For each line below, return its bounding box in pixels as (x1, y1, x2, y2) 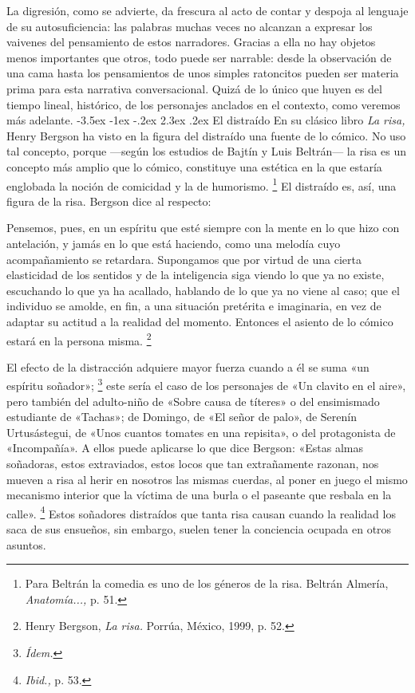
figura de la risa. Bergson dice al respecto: (6, 192, 211, 209)
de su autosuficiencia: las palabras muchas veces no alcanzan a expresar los (6, 18, 373, 34)
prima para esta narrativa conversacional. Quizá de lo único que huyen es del (6, 80, 382, 96)
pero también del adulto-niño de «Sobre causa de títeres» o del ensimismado (6, 392, 380, 409)
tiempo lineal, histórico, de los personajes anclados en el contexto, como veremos (6, 96, 401, 112)
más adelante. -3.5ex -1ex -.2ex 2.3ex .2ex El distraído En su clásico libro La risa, (6, 112, 405, 128)
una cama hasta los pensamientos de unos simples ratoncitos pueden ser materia (6, 65, 399, 81)
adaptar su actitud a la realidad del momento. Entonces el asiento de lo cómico (6, 313, 393, 329)
